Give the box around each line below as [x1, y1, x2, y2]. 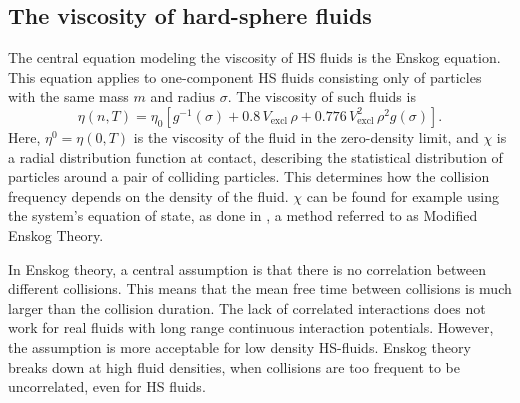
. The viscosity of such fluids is [227, 86, 416, 107]
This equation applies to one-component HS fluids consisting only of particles [8, 66, 482, 87]
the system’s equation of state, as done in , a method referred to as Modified [8, 205, 478, 226]
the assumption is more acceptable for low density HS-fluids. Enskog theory [8, 336, 471, 357]
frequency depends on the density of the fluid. [8, 185, 289, 206]
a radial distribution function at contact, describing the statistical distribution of [8, 146, 503, 167]
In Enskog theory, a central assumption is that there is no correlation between [8, 258, 486, 279]
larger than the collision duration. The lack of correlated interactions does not [8, 297, 486, 318]
